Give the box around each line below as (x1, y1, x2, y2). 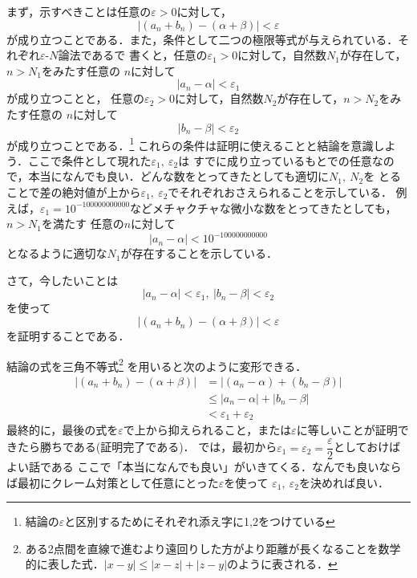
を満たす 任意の (42, 215, 124, 232)
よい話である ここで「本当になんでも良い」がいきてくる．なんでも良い (6, 458, 379, 475)
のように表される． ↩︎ (227, 556, 338, 572)
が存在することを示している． (120, 245, 278, 262)
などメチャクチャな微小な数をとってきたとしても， (130, 199, 397, 216)
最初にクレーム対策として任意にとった (17, 474, 219, 490)
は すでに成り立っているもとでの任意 (178, 152, 372, 169)
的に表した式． (25, 556, 104, 572)
